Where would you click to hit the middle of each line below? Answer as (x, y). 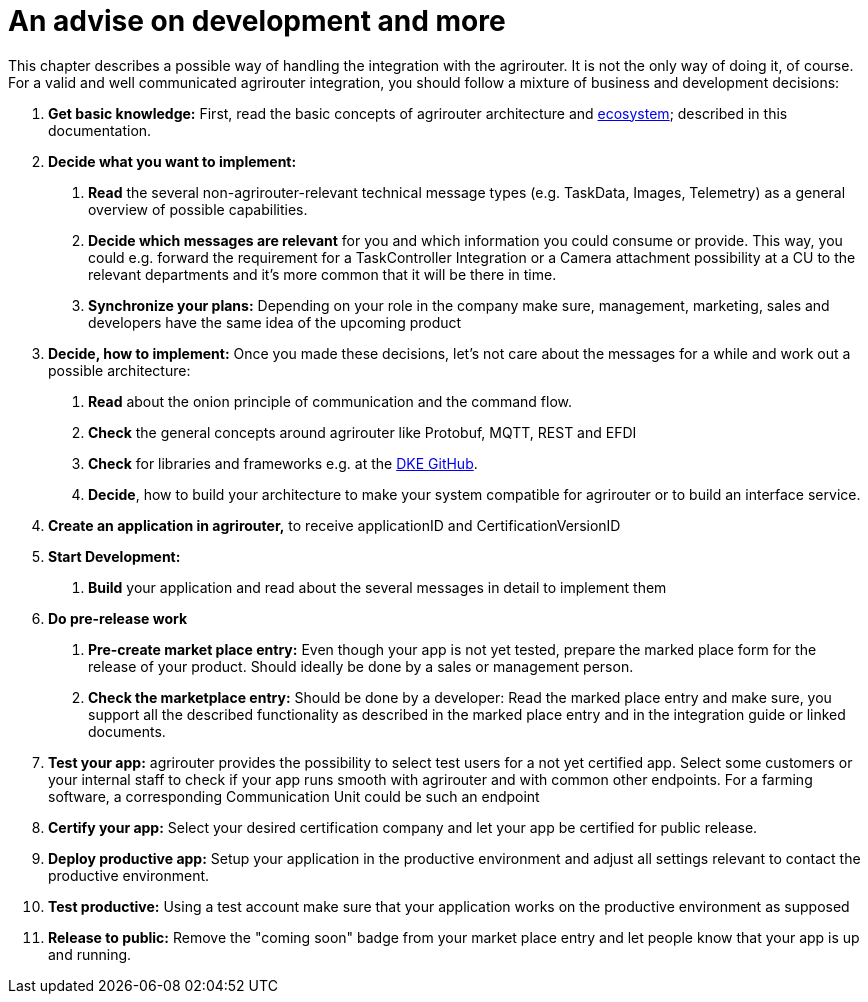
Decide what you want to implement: (172, 161)
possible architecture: (119, 370)
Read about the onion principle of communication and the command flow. (330, 401)
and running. (90, 954)
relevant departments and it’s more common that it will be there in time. (322, 274)
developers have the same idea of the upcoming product (275, 322)
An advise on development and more (257, 21)
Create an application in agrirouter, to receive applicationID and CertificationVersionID (334, 525)
